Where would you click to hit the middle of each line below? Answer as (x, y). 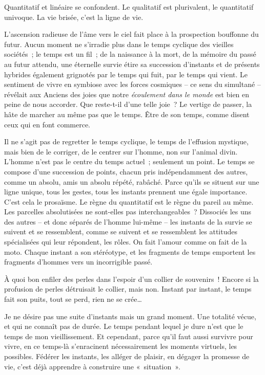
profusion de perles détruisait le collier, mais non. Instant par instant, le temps (128, 289)
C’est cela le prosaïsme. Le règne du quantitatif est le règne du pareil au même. (129, 201)
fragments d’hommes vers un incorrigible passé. (78, 262)
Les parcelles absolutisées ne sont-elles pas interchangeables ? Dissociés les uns (128, 212)
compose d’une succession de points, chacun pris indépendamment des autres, (126, 171)
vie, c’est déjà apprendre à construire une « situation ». (92, 366)
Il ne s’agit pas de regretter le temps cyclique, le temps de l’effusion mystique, (126, 141)
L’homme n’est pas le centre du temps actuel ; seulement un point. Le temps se (129, 161)
